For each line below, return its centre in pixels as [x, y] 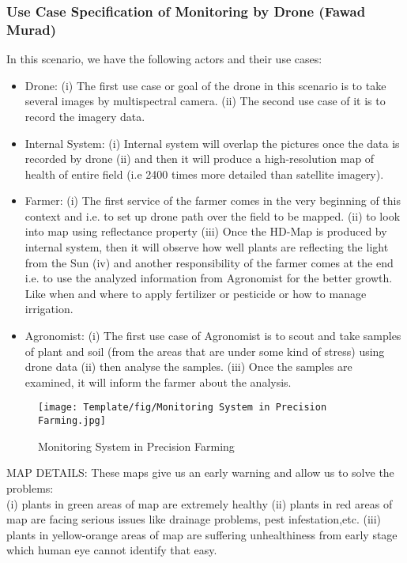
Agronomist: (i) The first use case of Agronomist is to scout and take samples [213, 336]
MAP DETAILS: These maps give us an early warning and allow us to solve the [200, 472]
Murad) [31, 29]
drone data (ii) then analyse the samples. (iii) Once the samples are [188, 367]
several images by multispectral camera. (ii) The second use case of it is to [205, 101]
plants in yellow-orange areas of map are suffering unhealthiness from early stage [202, 534]
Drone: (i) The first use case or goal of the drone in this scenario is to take [205, 85]
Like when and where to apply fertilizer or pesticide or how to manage [196, 293]
